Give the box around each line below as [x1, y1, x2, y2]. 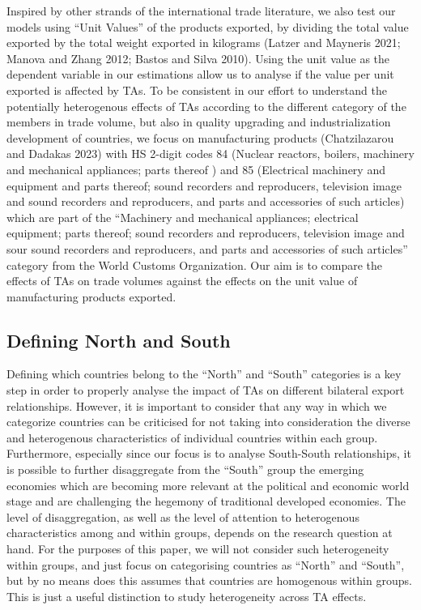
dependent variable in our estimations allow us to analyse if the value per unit [6, 66, 394, 83]
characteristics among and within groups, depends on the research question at [6, 524, 393, 541]
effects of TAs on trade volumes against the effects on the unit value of [6, 272, 358, 289]
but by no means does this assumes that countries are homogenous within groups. [6, 572, 412, 589]
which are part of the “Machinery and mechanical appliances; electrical [6, 208, 359, 225]
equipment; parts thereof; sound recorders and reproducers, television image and [6, 224, 405, 241]
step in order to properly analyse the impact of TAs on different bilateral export [6, 382, 405, 399]
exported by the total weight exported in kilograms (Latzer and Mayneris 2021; [6, 34, 401, 51]
